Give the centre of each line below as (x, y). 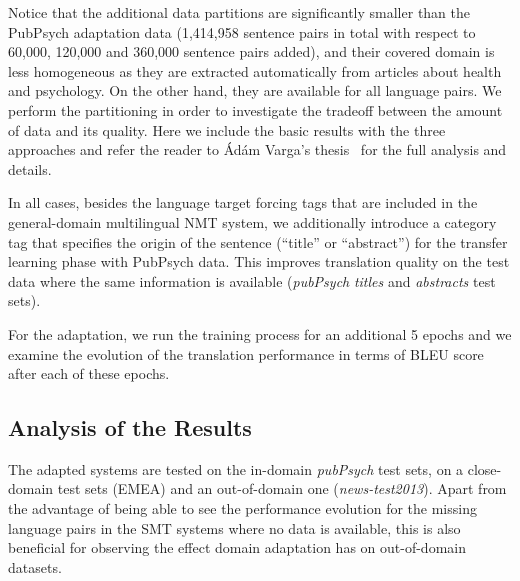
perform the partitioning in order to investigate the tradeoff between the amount (255, 109)
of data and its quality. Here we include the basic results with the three (227, 129)
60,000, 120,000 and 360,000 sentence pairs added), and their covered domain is (251, 51)
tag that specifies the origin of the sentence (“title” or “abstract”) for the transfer (258, 241)
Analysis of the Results (130, 427)
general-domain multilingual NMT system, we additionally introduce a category (252, 221)
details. (30, 168)
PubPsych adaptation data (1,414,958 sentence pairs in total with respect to (242, 31)
